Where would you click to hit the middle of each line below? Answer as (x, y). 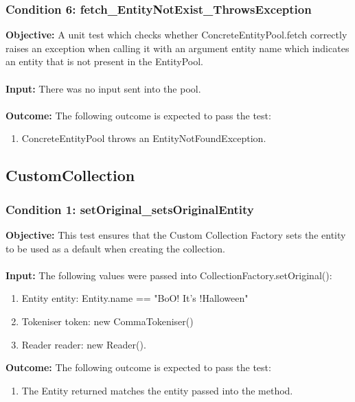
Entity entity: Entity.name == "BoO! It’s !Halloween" (135, 298)
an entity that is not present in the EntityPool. (104, 61)
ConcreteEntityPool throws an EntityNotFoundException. (144, 138)
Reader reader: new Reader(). (84, 344)
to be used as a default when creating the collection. (115, 248)
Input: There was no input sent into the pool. (103, 88)
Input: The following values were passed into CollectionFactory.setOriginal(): (169, 275)
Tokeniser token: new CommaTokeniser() (107, 321)
